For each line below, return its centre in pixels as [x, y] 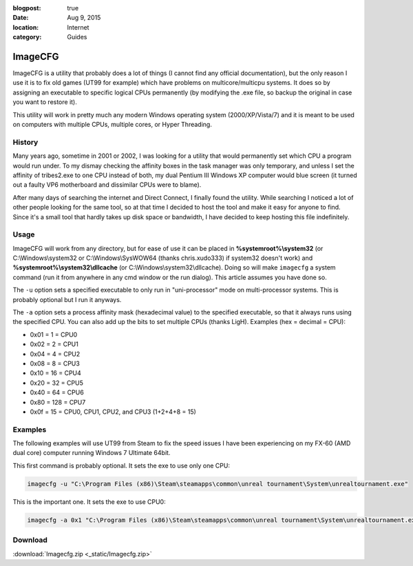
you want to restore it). [45, 102]
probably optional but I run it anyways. [67, 299]
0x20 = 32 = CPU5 [57, 383]
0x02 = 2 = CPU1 [54, 344]
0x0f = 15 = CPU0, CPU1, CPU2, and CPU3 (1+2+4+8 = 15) [113, 412]
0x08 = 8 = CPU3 [55, 363]
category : [27, 37]
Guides [77, 37]
